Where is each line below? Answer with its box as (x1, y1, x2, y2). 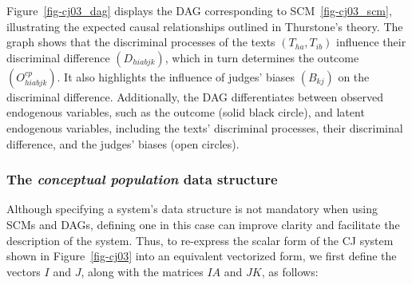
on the (338, 68, 370, 85)
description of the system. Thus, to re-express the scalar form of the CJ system (6, 232, 394, 248)
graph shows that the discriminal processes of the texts (6, 34, 275, 50)
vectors (6, 263, 41, 279)
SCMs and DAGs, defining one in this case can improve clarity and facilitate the (6, 216, 400, 232)
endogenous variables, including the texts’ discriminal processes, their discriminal (6, 119, 403, 136)
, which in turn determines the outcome (164, 49, 359, 65)
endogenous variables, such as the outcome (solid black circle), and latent (6, 104, 365, 121)
